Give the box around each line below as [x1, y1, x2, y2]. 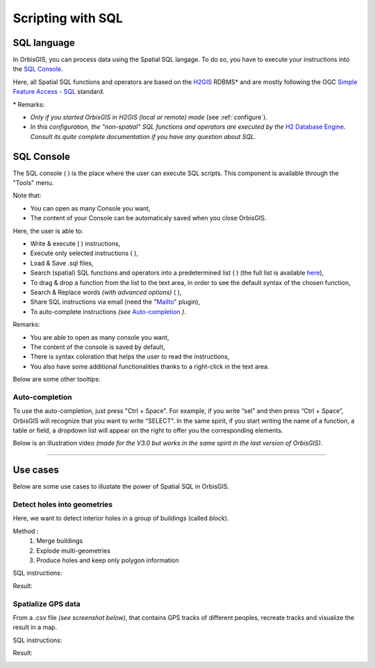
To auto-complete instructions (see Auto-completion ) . [30, 307, 187, 316]
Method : [12, 527, 39, 535]
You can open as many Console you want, [30, 204, 151, 212]
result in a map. [12, 623, 58, 632]
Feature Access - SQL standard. [12, 88, 105, 96]
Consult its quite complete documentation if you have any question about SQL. [30, 132, 256, 140]
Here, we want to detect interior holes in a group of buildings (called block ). [12, 514, 229, 523]
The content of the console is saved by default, [30, 343, 166, 351]
